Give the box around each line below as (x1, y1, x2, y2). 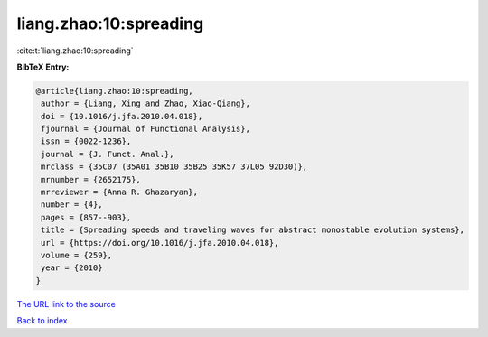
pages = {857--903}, (41, 212, 132, 222)
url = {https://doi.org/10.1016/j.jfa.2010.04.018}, (41, 238, 279, 248)
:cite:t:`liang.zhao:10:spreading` (16, 45, 135, 56)
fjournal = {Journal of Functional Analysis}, (41, 124, 250, 135)
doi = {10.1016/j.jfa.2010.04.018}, (41, 111, 203, 121)
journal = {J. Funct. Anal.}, (41, 149, 175, 159)
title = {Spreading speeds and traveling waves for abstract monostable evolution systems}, (41, 225, 465, 235)
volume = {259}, (41, 250, 113, 260)
